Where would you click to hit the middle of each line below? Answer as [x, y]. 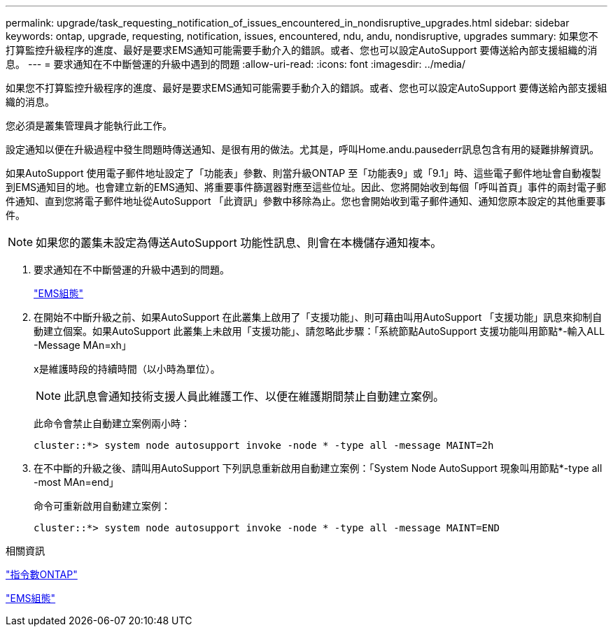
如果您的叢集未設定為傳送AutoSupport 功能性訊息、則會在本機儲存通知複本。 [239, 243]
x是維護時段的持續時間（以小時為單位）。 [127, 369]
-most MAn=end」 [76, 482]
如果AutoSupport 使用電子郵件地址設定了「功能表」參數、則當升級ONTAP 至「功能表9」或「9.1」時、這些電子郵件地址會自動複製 [303, 173]
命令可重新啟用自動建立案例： [102, 506]
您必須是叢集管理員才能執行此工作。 [89, 125]
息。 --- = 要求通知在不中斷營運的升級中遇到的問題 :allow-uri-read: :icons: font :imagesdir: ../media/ [236, 64]
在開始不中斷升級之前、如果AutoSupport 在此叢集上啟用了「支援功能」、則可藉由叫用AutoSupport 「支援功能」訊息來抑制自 [318, 317]
